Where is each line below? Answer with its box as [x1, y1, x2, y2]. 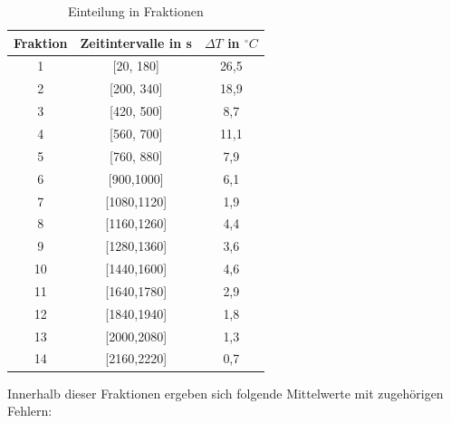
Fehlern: [7, 401, 53, 420]
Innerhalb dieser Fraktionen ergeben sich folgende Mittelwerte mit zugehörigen [7, 383, 444, 402]
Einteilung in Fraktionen [67, 2, 204, 20]
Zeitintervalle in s [80, 33, 192, 52]
